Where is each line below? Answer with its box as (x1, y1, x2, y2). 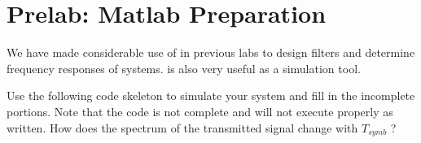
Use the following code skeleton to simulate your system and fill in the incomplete (7, 87, 415, 104)
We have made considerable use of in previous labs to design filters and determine (7, 44, 415, 61)
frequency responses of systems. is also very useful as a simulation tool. (7, 59, 361, 76)
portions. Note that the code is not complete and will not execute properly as (7, 102, 393, 119)
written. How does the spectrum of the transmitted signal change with (7, 119, 358, 136)
